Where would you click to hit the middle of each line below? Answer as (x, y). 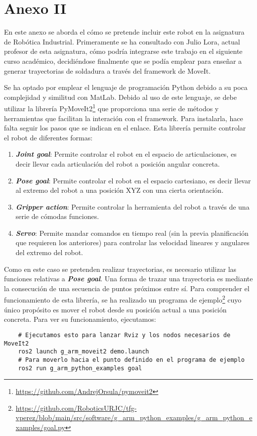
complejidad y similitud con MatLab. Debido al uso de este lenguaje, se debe (120, 97)
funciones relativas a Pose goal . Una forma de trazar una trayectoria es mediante (128, 279)
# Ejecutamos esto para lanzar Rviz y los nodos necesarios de (124, 335)
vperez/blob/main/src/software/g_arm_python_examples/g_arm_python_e (134, 417)
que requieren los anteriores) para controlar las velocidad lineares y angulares (132, 242)
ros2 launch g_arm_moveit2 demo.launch (84, 352)
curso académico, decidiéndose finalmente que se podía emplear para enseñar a (123, 61)
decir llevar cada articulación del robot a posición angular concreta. (118, 163)
